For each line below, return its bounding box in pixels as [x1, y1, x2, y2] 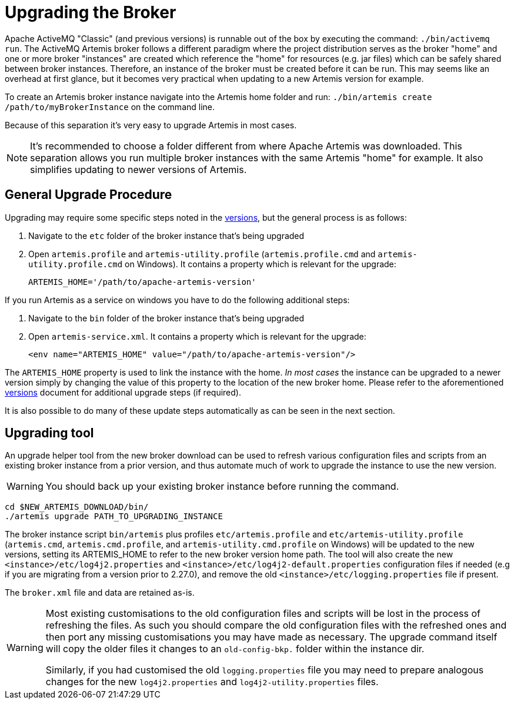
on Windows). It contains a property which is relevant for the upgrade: [125, 258, 396, 269]
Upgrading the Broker [5, 2, 176, 22]
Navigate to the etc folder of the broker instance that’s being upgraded [28, 230, 305, 241]
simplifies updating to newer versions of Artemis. [30, 163, 247, 175]
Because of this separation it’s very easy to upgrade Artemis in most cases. [5, 119, 297, 130]
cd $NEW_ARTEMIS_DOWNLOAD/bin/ [5, 502, 149, 512]
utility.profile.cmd [28, 259, 123, 269]
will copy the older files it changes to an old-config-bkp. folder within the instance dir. [45, 643, 425, 655]
